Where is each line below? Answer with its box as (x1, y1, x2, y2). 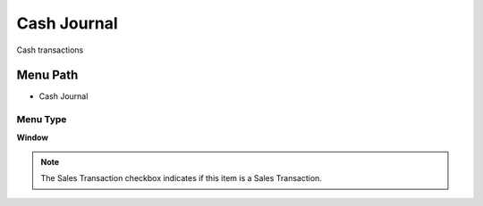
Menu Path (16, 68, 79, 83)
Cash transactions (16, 45, 84, 55)
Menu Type (16, 113, 67, 126)
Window (16, 132, 49, 143)
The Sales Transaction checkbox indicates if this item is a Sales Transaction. (40, 173, 322, 184)
